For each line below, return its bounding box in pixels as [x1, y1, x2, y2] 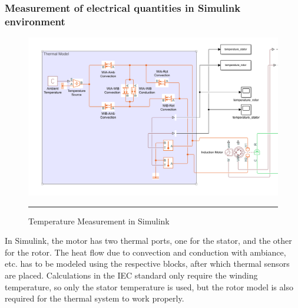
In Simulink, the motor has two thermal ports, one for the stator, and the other [5, 234, 292, 247]
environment [5, 14, 65, 28]
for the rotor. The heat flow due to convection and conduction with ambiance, [5, 246, 286, 258]
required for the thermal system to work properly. [5, 292, 184, 304]
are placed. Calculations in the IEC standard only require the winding [5, 269, 258, 281]
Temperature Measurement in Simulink [28, 214, 170, 227]
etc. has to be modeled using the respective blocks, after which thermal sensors [5, 257, 290, 270]
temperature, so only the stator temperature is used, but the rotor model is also [5, 280, 293, 293]
